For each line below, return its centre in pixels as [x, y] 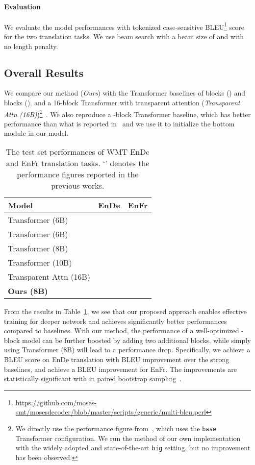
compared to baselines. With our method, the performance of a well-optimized [122, 330]
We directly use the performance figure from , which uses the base [116, 428]
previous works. [78, 186]
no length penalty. [31, 46]
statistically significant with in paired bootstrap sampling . [93, 379]
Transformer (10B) [40, 263]
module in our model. [36, 133]
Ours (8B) [28, 291]
